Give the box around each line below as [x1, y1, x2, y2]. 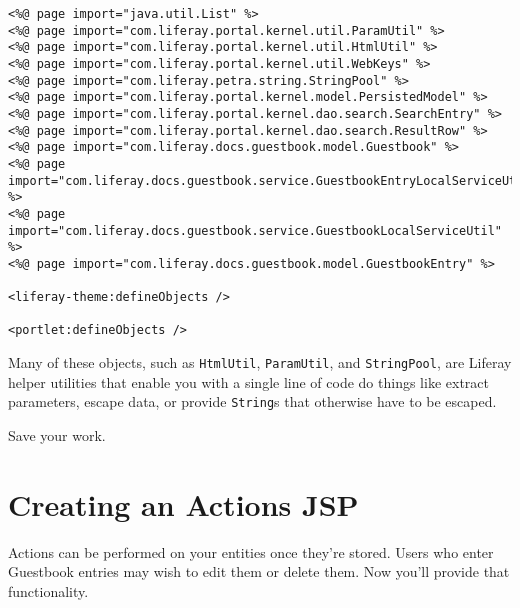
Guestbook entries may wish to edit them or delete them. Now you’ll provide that [8, 561, 510, 582]
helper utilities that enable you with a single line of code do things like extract [8, 371, 489, 392]
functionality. [8, 580, 89, 601]
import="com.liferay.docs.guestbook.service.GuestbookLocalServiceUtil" [8, 223, 502, 238]
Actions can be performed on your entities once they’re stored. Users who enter [8, 541, 494, 562]
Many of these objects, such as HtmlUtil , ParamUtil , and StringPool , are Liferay [8, 352, 512, 373]
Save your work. [8, 425, 106, 446]
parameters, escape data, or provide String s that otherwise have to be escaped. [8, 391, 497, 412]
